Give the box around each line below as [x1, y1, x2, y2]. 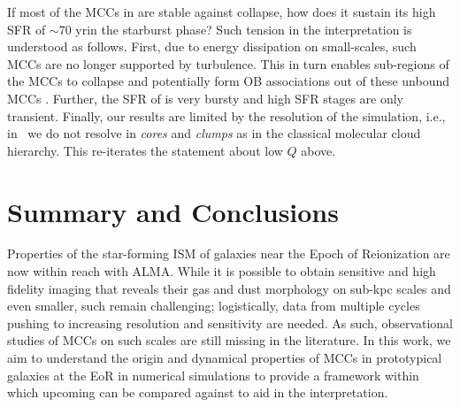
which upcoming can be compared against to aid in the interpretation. [7, 383, 388, 402]
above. [301, 141, 336, 159]
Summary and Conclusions [7, 193, 339, 229]
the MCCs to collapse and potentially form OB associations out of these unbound [7, 72, 450, 90]
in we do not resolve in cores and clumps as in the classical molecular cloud [7, 124, 421, 142]
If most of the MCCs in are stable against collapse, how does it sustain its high [7, 3, 436, 20]
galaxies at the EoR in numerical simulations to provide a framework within [7, 365, 419, 384]
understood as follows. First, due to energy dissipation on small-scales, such [7, 37, 417, 56]
